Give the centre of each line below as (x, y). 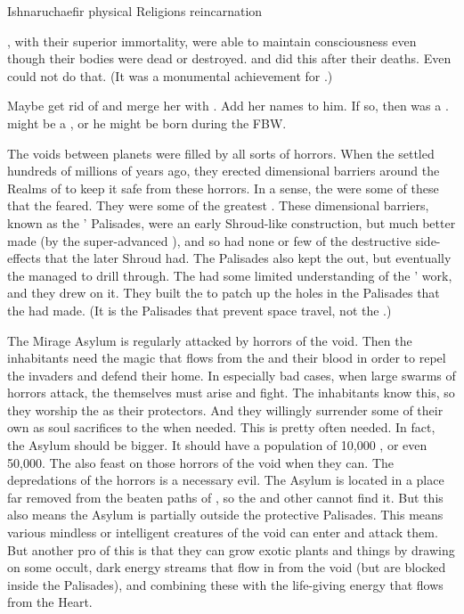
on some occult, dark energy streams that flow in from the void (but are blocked (227, 567)
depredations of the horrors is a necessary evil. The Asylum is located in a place (226, 480)
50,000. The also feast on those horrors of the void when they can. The (201, 462)
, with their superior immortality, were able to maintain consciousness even (212, 41)
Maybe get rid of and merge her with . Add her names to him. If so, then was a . (228, 106)
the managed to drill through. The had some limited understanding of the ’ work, (230, 275)
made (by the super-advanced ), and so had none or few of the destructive (209, 240)
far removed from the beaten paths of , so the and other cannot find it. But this (225, 497)
